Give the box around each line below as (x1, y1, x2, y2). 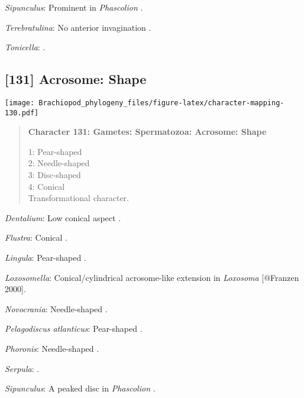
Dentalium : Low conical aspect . (5, 211, 121, 224)
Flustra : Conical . (5, 231, 67, 244)
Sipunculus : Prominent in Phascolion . (5, 1, 143, 13)
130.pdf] (5, 108, 39, 117)
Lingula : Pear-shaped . (5, 251, 86, 264)
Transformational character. (28, 192, 129, 204)
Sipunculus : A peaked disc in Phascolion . (5, 382, 156, 394)
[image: (5, 98, 35, 107)
